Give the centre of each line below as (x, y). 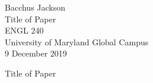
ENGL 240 (24, 30)
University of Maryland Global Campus (77, 41)
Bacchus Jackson (35, 7)
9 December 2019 (36, 53)
